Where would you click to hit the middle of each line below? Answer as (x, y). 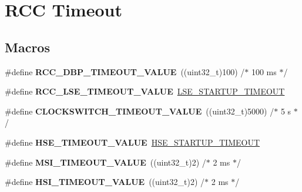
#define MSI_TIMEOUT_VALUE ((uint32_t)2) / (105, 162)
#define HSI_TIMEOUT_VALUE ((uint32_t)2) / (105, 182)
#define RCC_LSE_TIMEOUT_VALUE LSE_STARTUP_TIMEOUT (145, 91)
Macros (27, 47)
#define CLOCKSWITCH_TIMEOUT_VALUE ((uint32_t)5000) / (140, 111)
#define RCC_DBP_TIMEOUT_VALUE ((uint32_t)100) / (125, 71)
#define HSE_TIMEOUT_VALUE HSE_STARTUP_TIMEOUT (132, 142)
